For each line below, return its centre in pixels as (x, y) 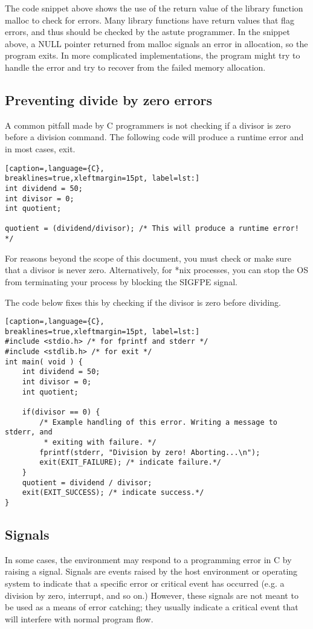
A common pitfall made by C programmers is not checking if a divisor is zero (148, 125)
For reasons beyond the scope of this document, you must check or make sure (148, 258)
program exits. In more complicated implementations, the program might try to (153, 55)
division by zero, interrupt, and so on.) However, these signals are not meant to (152, 595)
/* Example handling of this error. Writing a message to (159, 422)
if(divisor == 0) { (61, 412)
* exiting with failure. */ (100, 443)
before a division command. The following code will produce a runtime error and (154, 137)
